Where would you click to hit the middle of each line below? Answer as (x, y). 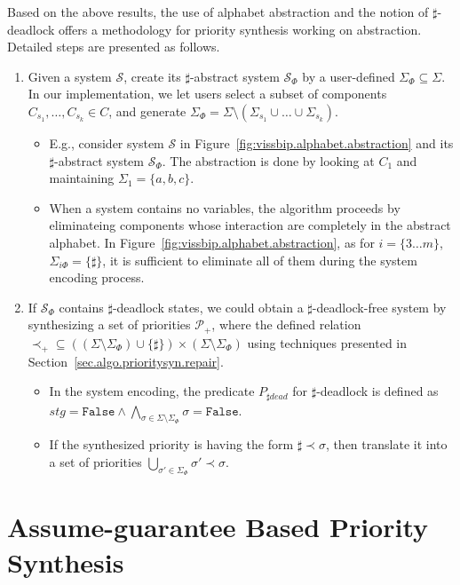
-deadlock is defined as (377, 391)
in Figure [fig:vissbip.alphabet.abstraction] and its (317, 142)
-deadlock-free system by (379, 307)
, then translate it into (386, 444)
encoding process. (97, 277)
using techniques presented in (327, 342)
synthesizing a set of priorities (109, 324)
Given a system (70, 76)
